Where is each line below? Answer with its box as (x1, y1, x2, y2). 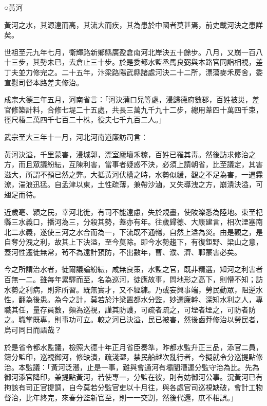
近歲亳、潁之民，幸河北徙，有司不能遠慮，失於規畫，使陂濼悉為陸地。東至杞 (4, 206, 263, 217)
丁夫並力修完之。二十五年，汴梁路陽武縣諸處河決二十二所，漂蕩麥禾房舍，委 (4, 66, 263, 77)
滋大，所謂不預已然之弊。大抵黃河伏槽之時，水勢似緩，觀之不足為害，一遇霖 (4, 169, 263, 179)
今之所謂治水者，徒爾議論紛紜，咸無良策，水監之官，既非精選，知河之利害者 (4, 264, 263, 274)
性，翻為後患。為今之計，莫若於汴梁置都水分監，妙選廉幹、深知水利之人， (4, 294, 256, 305)
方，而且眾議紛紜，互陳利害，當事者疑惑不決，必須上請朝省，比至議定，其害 (4, 159, 263, 170)
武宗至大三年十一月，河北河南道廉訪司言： (4, 131, 148, 142)
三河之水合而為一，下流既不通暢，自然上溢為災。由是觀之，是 (54, 226, 263, 237)
